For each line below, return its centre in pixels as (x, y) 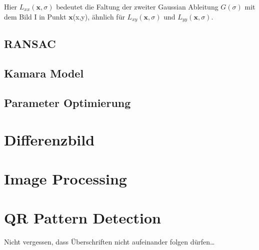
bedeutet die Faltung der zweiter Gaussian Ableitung (137, 6)
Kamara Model (44, 73)
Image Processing (65, 178)
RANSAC (30, 44)
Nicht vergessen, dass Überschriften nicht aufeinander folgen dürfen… (109, 242)
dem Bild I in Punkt (35, 16)
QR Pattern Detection (82, 218)
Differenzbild (49, 139)
